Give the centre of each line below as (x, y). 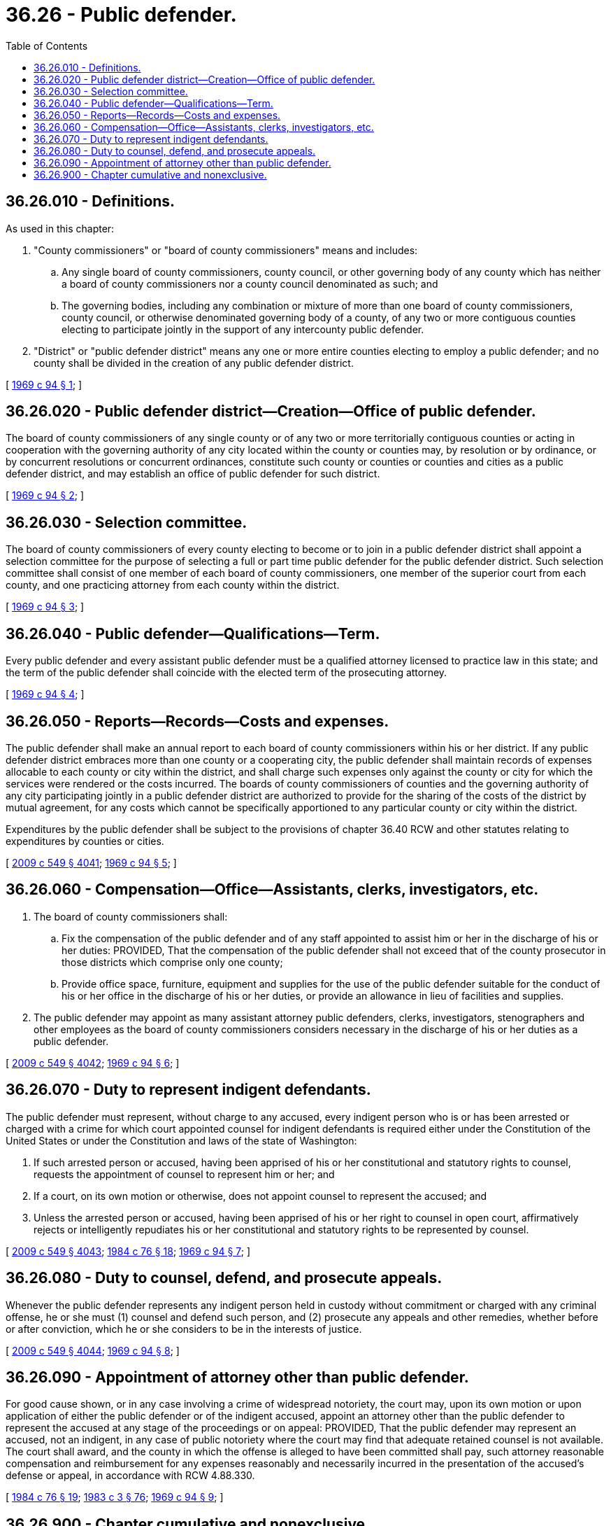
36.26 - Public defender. (121, 15)
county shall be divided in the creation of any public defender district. (194, 363)
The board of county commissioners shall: (131, 916)
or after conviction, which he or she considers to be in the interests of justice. (184, 1329)
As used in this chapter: (60, 228)
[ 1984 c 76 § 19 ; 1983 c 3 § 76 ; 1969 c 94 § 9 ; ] (115, 1497)
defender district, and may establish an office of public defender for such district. (193, 474)
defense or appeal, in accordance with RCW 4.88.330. (130, 1476)
